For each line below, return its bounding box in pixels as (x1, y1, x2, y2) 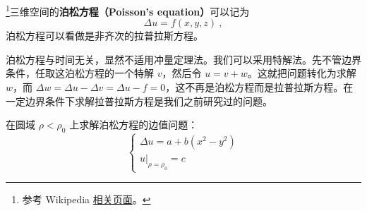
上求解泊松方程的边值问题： (69, 117, 198, 132)
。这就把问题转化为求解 (247, 66, 356, 80)
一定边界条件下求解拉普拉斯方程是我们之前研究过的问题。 (6, 93, 272, 108)
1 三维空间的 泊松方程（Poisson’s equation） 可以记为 (6, 2, 250, 18)
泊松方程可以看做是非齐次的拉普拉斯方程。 (6, 28, 203, 43)
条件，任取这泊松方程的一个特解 (6, 66, 154, 80)
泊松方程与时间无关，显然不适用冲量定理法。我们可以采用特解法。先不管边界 (6, 52, 361, 66)
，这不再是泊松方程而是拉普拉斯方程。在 (165, 80, 354, 95)
